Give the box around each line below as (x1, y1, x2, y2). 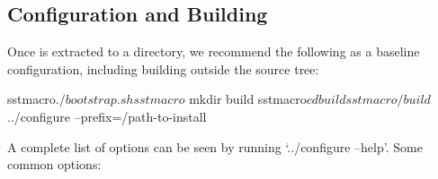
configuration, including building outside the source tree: (7, 59, 319, 78)
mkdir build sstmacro (189, 89, 307, 108)
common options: (7, 155, 102, 174)
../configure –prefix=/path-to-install (7, 107, 207, 125)
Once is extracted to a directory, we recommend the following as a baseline (7, 42, 420, 61)
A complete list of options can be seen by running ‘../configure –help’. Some (7, 137, 423, 156)
